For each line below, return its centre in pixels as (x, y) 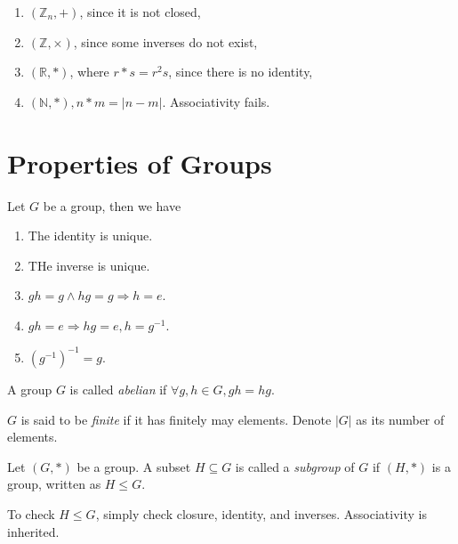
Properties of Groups (140, 162)
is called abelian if (118, 389)
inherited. (33, 531)
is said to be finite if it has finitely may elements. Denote (176, 419)
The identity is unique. (90, 235)
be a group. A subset (134, 466)
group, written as (54, 484)
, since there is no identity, (241, 72)
